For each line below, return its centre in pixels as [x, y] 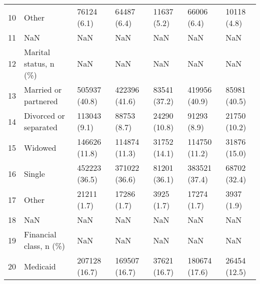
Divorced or [44, 115]
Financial [40, 234]
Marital [37, 52]
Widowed [40, 147]
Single [34, 173]
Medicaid [40, 266]
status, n [39, 63]
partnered [41, 101]
